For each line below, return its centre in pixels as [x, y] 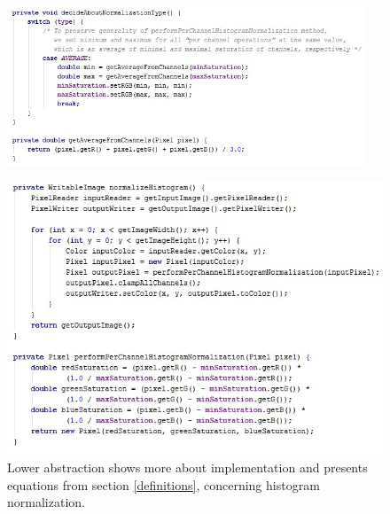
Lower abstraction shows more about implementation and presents [187, 467]
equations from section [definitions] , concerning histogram [164, 484]
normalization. [46, 502]
